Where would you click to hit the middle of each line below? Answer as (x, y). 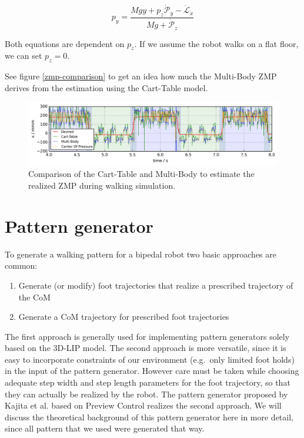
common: (21, 265)
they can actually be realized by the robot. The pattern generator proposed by (146, 394)
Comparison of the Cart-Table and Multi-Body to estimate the (141, 174)
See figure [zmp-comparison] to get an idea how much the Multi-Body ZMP (141, 76)
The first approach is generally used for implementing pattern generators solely (147, 336)
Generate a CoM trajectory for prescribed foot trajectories (124, 317)
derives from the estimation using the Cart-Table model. (106, 87)
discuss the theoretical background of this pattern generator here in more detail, (149, 417)
